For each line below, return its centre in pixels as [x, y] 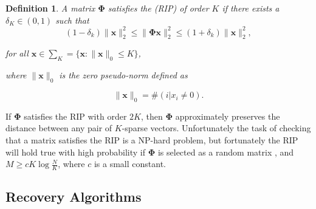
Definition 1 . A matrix [50, 8]
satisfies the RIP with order [75, 116]
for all [17, 53]
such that [72, 20]
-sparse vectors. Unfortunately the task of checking [216, 128]
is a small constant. [130, 164]
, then [152, 116]
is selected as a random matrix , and [226, 152]
